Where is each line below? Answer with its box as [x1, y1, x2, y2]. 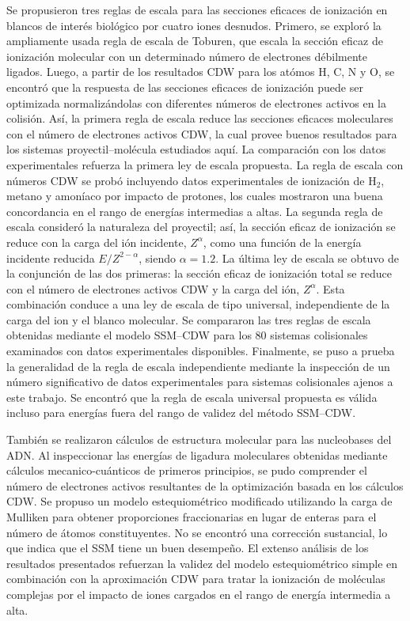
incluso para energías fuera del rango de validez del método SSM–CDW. [6, 404, 356, 421]
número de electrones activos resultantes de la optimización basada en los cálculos [6, 477, 404, 494]
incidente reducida [6, 249, 95, 266]
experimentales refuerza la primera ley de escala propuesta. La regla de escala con [6, 156, 404, 172]
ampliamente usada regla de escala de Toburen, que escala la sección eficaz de [6, 32, 383, 49]
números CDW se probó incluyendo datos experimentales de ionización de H [6, 172, 377, 188]
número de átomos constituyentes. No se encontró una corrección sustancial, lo [6, 524, 388, 540]
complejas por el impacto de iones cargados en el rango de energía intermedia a [6, 585, 391, 602]
